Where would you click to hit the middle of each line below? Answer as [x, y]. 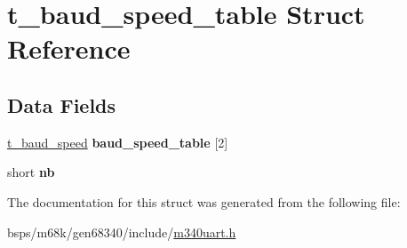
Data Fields [62, 104]
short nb [31, 172]
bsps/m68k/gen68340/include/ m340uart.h [122, 232]
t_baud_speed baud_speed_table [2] [118, 142]
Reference [69, 48]
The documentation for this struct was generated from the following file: [204, 201]
